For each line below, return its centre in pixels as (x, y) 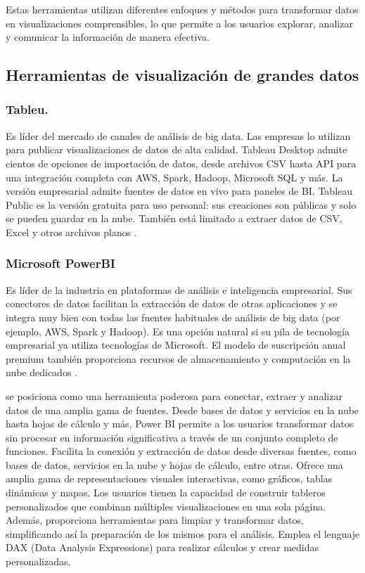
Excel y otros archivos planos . (71, 232)
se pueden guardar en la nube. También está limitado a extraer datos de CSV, (174, 218)
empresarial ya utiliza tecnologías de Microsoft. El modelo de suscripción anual (176, 345)
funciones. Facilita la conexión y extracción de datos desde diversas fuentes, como (181, 451)
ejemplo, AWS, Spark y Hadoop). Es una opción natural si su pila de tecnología (178, 331)
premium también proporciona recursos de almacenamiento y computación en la (178, 358)
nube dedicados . (41, 372)
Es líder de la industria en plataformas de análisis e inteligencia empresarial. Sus (179, 289)
